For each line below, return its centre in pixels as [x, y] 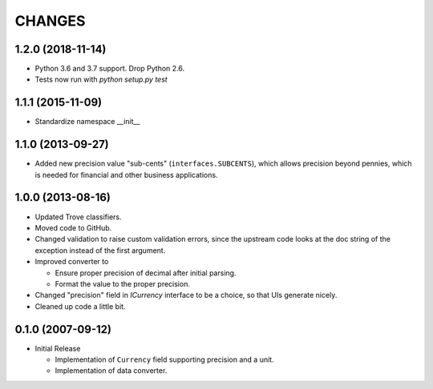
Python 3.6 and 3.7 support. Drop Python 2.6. [110, 69]
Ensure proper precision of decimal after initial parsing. [146, 273]
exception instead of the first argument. [100, 250]
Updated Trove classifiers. [78, 217]
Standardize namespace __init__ [87, 122]
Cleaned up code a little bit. [80, 306]
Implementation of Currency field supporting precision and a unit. [164, 359]
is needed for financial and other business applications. [126, 174]
